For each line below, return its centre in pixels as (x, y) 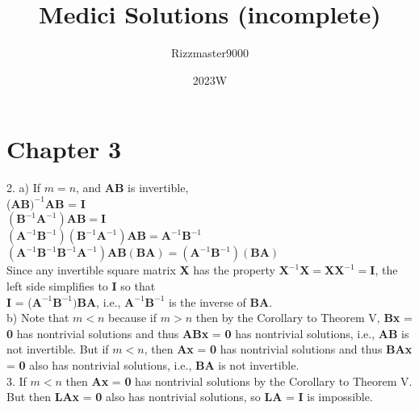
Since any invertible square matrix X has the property (141, 270)
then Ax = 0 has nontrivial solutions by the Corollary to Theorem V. (239, 381)
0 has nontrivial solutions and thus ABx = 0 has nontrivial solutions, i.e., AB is (208, 333)
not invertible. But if (58, 349)
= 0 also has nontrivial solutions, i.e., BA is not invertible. (153, 365)
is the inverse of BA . (221, 301)
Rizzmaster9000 (210, 53)
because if (133, 318)
